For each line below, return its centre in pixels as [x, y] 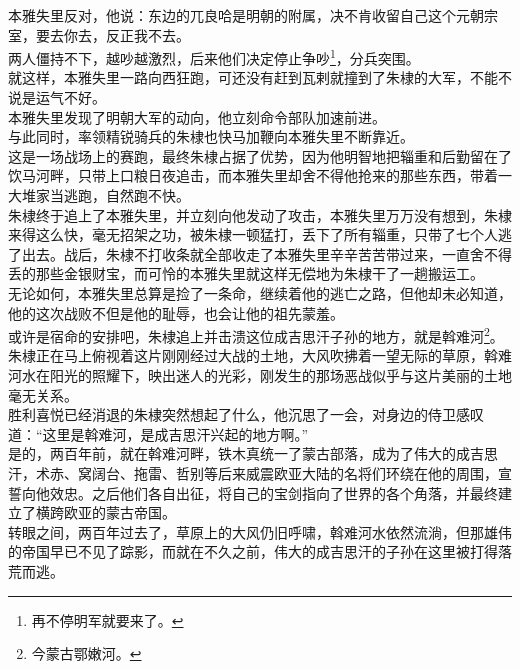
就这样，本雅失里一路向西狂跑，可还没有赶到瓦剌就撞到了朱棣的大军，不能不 [260, 77]
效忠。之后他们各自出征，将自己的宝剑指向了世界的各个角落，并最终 [273, 492]
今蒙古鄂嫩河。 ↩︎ [86, 653]
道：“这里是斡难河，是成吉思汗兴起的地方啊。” [158, 433]
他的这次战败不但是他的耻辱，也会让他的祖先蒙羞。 [176, 312]
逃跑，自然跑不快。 [126, 195]
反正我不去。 [147, 34]
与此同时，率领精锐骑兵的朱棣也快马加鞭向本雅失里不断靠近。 [211, 136]
